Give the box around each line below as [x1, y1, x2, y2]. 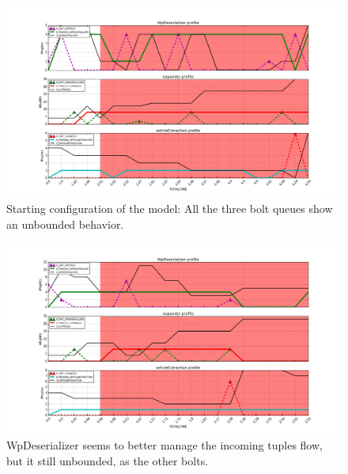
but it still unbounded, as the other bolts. [6, 452, 209, 468]
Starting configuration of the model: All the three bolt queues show [6, 199, 333, 216]
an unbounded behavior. [6, 215, 124, 232]
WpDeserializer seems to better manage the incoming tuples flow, [6, 437, 323, 453]
